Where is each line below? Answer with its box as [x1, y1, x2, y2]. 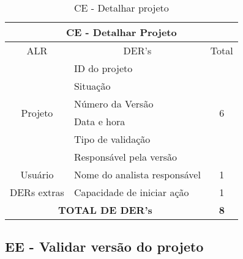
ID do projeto [73, 61, 133, 75]
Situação [73, 79, 111, 93]
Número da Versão [73, 97, 154, 111]
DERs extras [10, 185, 64, 199]
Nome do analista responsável [73, 167, 201, 181]
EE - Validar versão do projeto [5, 237, 204, 256]
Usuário [20, 167, 54, 181]
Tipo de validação [73, 132, 151, 146]
